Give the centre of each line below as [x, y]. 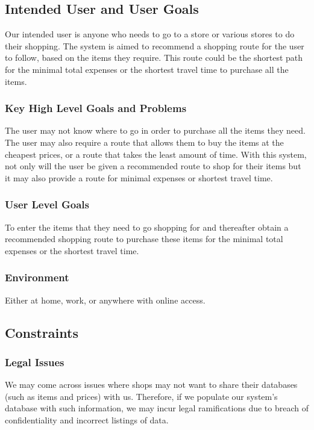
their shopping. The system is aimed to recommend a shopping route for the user [155, 45]
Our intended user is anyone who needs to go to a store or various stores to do [150, 34]
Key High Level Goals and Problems [96, 108]
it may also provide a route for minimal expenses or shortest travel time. [139, 177]
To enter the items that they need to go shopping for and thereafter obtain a [147, 227]
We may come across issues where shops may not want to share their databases [151, 385]
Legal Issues [35, 362]
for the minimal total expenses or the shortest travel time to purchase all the [147, 69]
